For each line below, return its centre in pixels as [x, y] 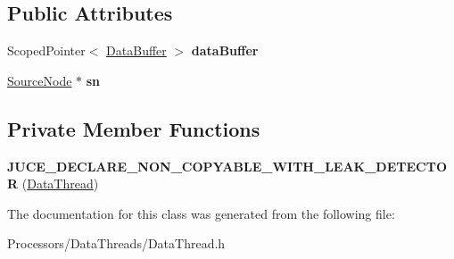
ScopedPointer [46, 50]
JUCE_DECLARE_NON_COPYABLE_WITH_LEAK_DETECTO [227, 166]
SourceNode [40, 80]
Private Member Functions [134, 128]
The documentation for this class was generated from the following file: [201, 213]
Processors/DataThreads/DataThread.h [116, 243]
